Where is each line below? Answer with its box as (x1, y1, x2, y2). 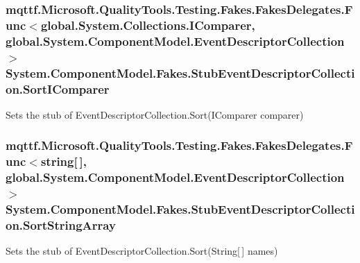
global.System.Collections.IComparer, (40, 16, 255, 33)
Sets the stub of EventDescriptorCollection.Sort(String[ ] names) (6, 244, 278, 258)
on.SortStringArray (6, 216, 116, 233)
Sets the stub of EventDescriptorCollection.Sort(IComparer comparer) (6, 107, 304, 121)
